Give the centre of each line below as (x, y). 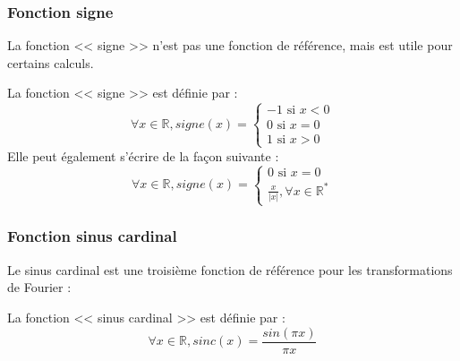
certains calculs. (51, 62)
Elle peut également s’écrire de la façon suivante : (143, 155)
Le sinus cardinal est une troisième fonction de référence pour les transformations (230, 269)
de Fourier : (39, 287)
